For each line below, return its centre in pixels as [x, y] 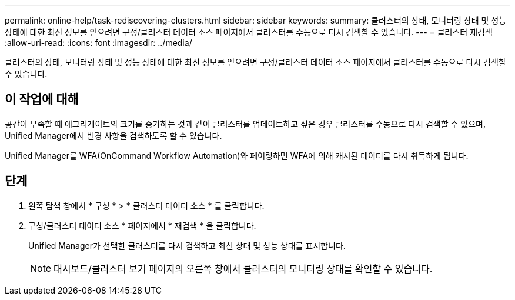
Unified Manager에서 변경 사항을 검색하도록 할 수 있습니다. [113, 135]
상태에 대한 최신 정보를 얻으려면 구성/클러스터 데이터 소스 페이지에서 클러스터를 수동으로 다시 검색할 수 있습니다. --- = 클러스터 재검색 [249, 32]
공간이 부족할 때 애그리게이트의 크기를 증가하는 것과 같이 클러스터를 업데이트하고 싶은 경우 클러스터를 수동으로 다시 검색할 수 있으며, [245, 124]
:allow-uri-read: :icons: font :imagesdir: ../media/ [98, 43]
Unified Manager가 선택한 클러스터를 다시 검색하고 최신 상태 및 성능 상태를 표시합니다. [187, 245]
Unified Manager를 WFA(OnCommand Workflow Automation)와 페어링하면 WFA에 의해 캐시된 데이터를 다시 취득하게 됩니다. [237, 155]
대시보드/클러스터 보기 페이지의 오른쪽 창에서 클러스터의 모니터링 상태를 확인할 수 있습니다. [243, 269]
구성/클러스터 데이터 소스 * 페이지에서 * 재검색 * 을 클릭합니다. [142, 225]
